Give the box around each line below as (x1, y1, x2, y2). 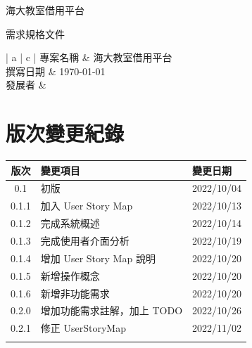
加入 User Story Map (40, 198, 133, 213)
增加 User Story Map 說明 (40, 250, 156, 265)
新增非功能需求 (40, 285, 110, 300)
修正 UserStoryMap (40, 321, 126, 335)
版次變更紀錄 (6, 119, 125, 148)
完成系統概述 (40, 216, 100, 231)
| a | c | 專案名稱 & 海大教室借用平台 (6, 50, 172, 65)
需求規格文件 (6, 26, 65, 41)
